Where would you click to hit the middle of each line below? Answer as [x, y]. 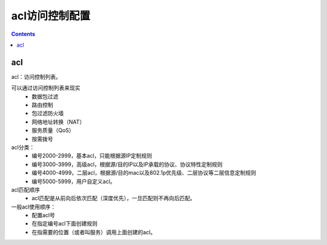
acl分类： [23, 147]
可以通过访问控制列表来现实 [46, 88]
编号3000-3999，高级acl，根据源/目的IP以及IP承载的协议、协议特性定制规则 [127, 164]
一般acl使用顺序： [34, 207]
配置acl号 [44, 215]
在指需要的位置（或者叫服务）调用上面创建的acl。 [94, 232]
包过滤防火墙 [48, 113]
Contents [23, 34]
